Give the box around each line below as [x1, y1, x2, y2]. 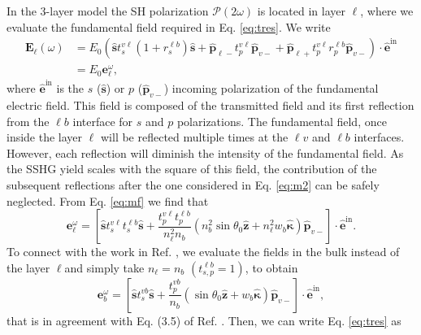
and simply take [64, 259, 145, 276]
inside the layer [7, 128, 83, 146]
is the [56, 80, 85, 97]
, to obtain [245, 259, 298, 276]
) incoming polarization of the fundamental [163, 80, 379, 97]
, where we [360, 2, 414, 19]
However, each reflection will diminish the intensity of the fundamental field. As [7, 144, 404, 161]
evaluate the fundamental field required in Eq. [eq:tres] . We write [7, 18, 331, 35]
